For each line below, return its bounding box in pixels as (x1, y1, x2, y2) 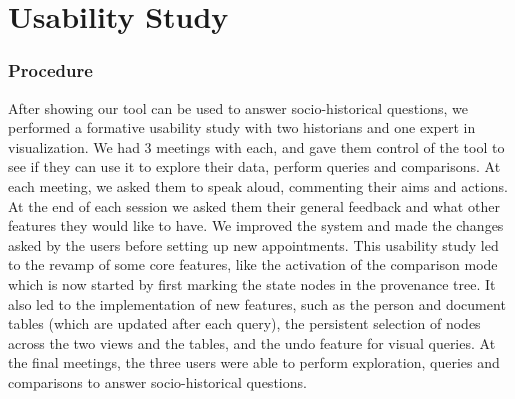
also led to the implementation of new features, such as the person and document (8, 293, 506, 314)
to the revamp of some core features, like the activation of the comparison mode (8, 254, 498, 275)
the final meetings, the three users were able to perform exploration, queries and (8, 352, 500, 373)
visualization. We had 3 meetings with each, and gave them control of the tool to (8, 136, 505, 157)
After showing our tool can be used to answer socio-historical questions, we (8, 97, 468, 118)
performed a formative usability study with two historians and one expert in (8, 117, 476, 138)
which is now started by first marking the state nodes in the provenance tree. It (8, 273, 496, 294)
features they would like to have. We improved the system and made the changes (8, 215, 504, 236)
